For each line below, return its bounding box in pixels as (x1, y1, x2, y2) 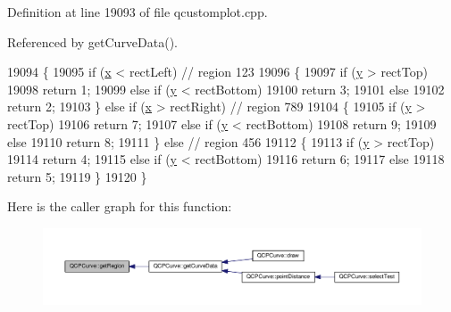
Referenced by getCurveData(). (7, 32, 179, 51)
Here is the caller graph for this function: (7, 197, 232, 216)
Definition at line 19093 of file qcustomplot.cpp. (7, 3, 268, 21)
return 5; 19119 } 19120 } (7, 167, 147, 185)
